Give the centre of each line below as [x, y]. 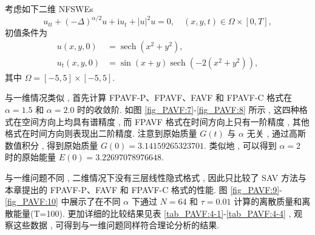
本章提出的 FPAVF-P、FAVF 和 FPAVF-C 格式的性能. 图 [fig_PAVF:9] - [144, 189]
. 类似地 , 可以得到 [240, 145]
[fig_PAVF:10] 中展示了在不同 [63, 201]
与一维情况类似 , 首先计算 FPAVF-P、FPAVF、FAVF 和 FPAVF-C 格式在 [149, 97]
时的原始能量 [30, 157]
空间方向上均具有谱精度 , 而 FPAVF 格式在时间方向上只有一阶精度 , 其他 [165, 121]
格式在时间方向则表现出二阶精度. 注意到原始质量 [101, 133]
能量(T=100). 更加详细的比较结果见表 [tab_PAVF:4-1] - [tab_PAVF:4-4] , [152, 213]
